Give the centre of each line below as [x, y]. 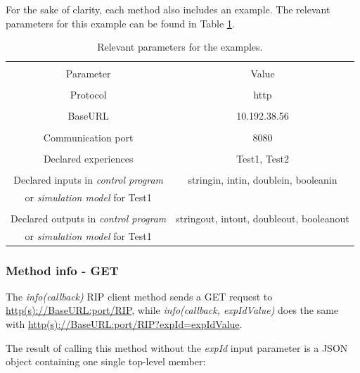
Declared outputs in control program [89, 218]
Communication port [88, 137]
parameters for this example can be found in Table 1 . [120, 23]
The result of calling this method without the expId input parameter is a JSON [177, 347]
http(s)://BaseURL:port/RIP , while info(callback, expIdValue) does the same [172, 310]
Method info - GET [62, 270]
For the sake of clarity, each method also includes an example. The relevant [168, 9]
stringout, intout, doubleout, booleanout [263, 218]
